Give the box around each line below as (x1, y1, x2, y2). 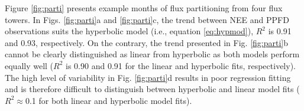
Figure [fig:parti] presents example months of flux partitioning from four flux (5, 2, 283, 14)
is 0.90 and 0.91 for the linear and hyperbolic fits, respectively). (66, 59, 296, 71)
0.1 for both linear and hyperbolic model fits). (25, 94, 192, 106)
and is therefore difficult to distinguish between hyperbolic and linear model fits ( (5, 83, 300, 95)
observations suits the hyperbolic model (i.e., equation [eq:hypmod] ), (5, 25, 254, 37)
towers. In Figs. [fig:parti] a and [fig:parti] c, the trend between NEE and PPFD (5, 13, 289, 25)
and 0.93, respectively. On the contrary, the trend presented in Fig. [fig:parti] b (5, 36, 289, 48)
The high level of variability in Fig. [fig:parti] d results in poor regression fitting (5, 71, 291, 83)
